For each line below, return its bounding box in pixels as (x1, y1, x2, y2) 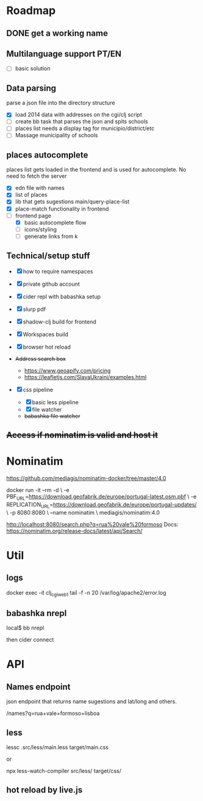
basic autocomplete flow (24, 219, 87, 226)
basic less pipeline (32, 398, 79, 406)
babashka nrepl (6, 608, 67, 618)
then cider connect (6, 636, 54, 643)
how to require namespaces (23, 267, 93, 275)
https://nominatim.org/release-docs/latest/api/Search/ (6, 527, 143, 534)
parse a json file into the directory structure (6, 99, 115, 107)
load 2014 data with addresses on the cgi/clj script (15, 111, 142, 118)
